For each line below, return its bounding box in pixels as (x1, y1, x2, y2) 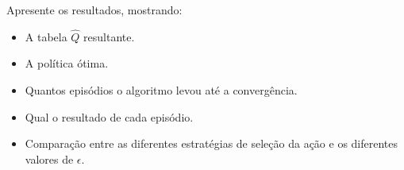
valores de (25, 150, 74, 167)
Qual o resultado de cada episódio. (25, 108, 194, 125)
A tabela (25, 28, 67, 44)
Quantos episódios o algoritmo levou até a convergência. (25, 82, 298, 98)
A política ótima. (25, 55, 109, 71)
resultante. (83, 28, 135, 44)
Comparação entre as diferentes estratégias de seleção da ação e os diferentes (25, 135, 398, 152)
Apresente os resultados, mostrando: (6, 2, 183, 17)
